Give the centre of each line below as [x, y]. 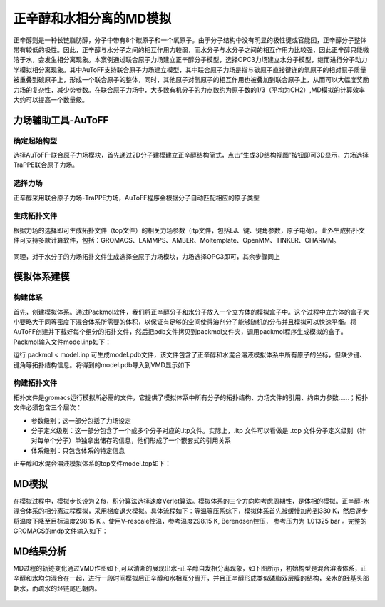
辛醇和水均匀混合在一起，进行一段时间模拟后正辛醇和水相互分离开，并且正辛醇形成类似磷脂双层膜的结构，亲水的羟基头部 [191, 578]
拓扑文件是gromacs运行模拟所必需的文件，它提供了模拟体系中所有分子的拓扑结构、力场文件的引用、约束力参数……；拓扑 [191, 397]
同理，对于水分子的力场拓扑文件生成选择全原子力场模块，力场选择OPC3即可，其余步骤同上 [147, 256]
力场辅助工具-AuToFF [61, 120]
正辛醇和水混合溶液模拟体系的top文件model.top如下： [92, 464]
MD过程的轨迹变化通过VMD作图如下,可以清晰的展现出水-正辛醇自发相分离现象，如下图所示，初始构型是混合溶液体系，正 [190, 568]
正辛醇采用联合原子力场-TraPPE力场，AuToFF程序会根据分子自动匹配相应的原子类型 [137, 198]
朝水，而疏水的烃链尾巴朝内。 [57, 588]
